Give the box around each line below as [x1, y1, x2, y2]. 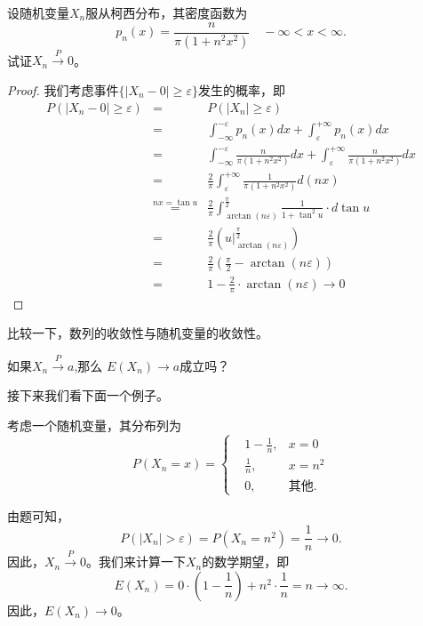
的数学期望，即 [202, 552, 290, 571]
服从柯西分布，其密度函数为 [85, 4, 248, 21]
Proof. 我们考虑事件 [7, 80, 119, 99]
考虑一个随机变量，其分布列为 [7, 415, 181, 434]
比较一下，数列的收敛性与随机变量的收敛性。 [7, 324, 268, 342]
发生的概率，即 [197, 80, 285, 99]
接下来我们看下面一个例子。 [7, 386, 169, 405]
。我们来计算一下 [86, 552, 186, 571]
